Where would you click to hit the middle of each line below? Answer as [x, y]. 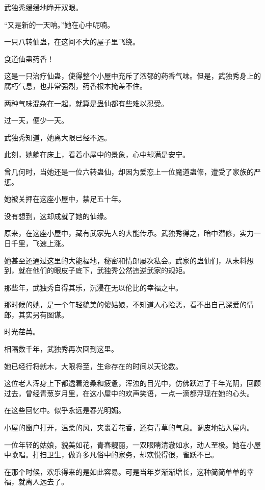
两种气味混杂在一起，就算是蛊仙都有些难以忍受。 [86, 103]
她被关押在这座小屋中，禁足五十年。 [65, 199]
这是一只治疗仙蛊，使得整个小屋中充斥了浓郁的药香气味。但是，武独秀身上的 [132, 76]
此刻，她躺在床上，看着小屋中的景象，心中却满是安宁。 [97, 154]
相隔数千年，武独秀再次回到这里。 [61, 349]
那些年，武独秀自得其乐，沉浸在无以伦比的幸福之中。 [93, 287]
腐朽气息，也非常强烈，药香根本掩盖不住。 [75, 85]
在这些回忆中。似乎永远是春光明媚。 [65, 410]
